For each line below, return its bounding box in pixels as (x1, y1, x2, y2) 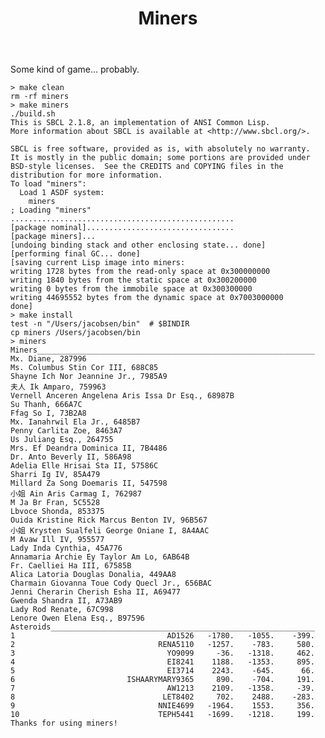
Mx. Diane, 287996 (10, 354, 87, 364)
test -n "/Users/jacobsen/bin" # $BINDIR (10, 319, 190, 329)
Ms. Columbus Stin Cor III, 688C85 (10, 363, 159, 373)
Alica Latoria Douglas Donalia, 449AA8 (10, 570, 177, 580)
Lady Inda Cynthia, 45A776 (10, 543, 123, 554)
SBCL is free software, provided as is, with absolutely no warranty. (10, 144, 311, 154)
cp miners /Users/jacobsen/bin (10, 328, 141, 338)
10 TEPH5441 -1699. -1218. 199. (10, 710, 315, 720)
